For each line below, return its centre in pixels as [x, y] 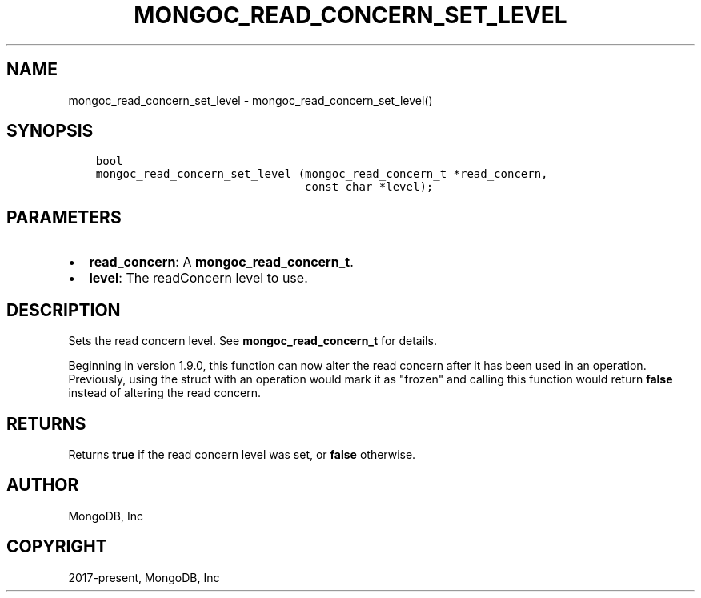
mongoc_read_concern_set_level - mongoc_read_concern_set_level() [250, 100]
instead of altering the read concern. [165, 393]
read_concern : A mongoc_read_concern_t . [221, 262]
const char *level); [369, 187]
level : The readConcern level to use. [198, 278]
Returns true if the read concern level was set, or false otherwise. [242, 454]
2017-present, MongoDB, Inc [144, 577]
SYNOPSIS [50, 131]
